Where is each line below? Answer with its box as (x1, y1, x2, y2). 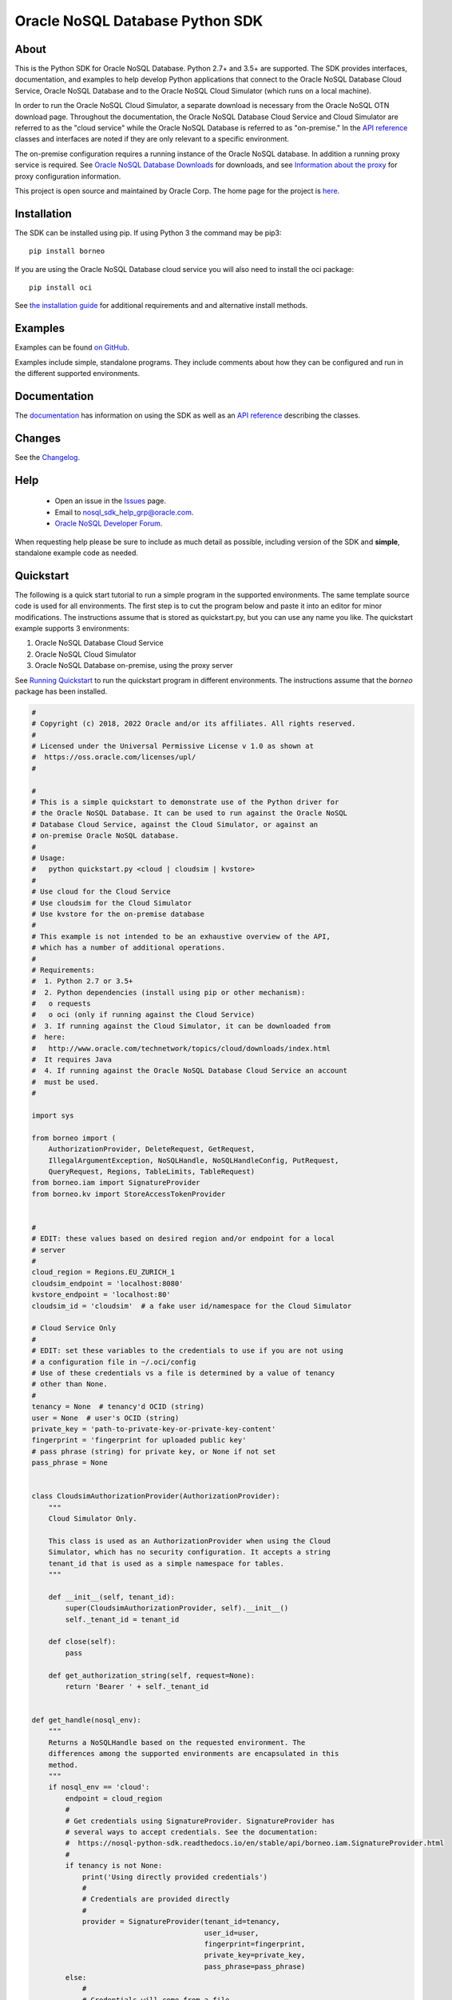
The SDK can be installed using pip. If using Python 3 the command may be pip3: (14, 228, 283, 238)
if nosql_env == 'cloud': (48, 1782, 150, 1792)
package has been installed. (14, 686, 108, 696)
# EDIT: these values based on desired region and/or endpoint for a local (31, 1234, 335, 1243)
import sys (31, 1110, 74, 1120)
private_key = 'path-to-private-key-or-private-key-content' (31, 1424, 276, 1434)
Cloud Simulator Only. (48, 1514, 137, 1523)
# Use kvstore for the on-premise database (31, 909, 205, 918)
